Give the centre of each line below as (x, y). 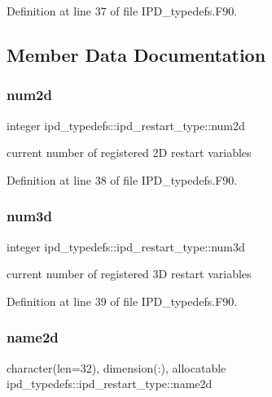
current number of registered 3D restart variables (129, 274)
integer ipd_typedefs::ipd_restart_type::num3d (126, 246)
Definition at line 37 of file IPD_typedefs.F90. (122, 11)
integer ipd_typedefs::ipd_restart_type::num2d (126, 125)
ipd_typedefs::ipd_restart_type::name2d (110, 384)
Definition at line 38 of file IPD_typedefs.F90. (122, 179)
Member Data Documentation (136, 54)
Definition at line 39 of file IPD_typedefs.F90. (122, 301)
